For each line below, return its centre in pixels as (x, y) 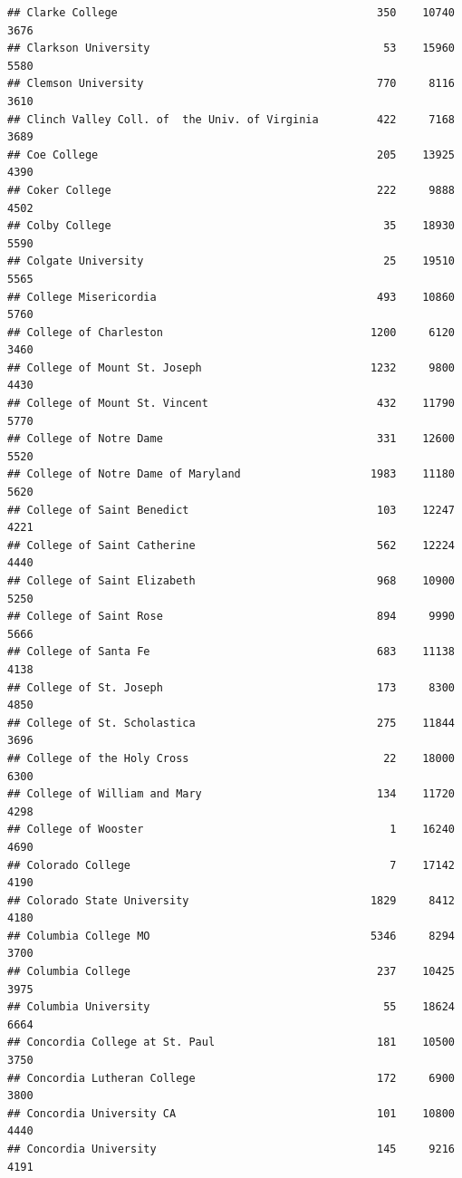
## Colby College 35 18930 (231, 226)
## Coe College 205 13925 (231, 154)
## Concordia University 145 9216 (231, 1149)
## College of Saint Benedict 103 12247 (231, 510)
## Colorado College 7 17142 (231, 865)
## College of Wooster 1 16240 (231, 830)
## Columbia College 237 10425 (231, 972)
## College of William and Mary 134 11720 (231, 794)
